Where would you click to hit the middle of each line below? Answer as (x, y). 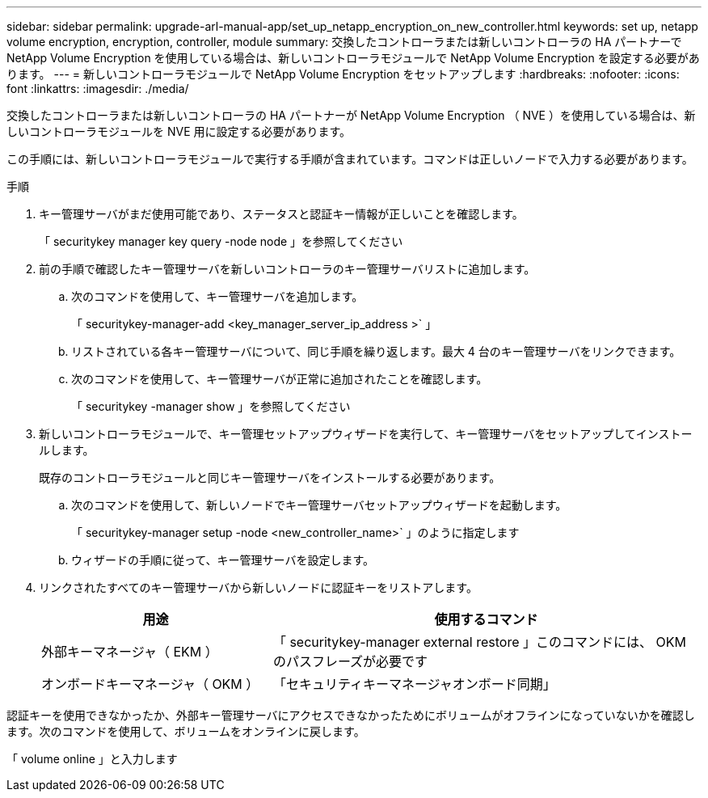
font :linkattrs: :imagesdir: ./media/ (98, 89)
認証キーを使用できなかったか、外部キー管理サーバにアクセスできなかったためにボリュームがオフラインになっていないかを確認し (351, 715)
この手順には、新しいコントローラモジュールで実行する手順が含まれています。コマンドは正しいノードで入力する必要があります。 (350, 159)
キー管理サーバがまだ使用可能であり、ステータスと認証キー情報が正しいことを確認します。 (281, 214)
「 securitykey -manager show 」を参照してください (211, 406)
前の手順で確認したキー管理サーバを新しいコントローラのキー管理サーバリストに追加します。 (287, 269)
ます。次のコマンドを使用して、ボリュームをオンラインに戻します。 (186, 731)
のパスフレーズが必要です (350, 661)
